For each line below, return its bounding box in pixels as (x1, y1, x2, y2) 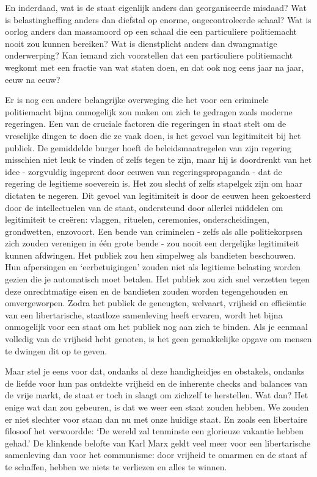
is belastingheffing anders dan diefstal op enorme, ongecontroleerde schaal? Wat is (5, 13, 312, 26)
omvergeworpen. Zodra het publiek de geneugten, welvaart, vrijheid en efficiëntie (5, 296, 307, 309)
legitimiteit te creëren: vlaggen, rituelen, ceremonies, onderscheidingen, (5, 213, 269, 226)
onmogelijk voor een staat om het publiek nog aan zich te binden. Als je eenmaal (5, 320, 308, 333)
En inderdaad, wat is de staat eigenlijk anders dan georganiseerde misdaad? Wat (5, 1, 307, 13)
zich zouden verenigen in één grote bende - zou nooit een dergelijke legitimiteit (5, 237, 299, 249)
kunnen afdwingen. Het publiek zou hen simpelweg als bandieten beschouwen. (5, 248, 296, 261)
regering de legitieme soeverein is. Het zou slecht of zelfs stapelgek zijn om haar (5, 177, 302, 190)
